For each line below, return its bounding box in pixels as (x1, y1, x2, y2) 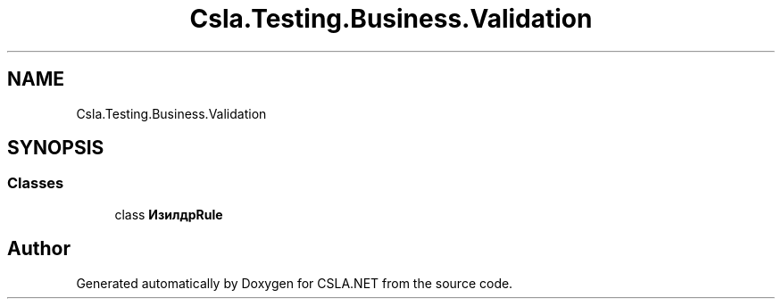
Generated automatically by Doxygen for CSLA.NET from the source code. (76, 275, 513, 291)
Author (7, 237, 71, 261)
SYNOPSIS (7, 136, 104, 160)
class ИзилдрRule (114, 206, 223, 222)
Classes (7, 174, 64, 193)
